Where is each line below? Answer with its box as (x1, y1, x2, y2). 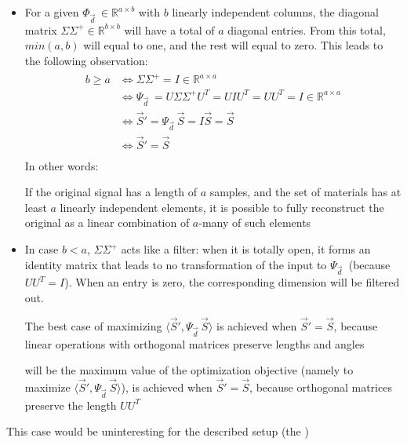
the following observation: (24, 52, 148, 68)
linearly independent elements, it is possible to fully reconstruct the (60, 199, 384, 215)
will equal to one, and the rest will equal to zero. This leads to (83, 37, 383, 53)
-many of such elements (198, 214, 311, 231)
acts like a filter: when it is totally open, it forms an (121, 241, 371, 257)
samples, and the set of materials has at (209, 184, 402, 200)
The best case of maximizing (24, 317, 162, 334)
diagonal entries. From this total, (227, 21, 386, 38)
